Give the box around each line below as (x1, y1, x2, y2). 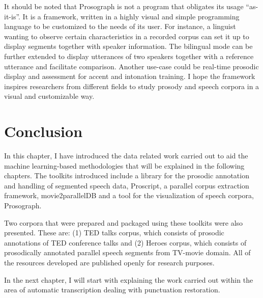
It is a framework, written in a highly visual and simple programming (22, 11, 240, 21)
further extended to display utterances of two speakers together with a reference (4, 50, 254, 61)
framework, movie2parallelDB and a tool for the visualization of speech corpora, (4, 190, 254, 201)
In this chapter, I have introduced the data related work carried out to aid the (4, 150, 248, 161)
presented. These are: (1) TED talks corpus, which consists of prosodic (4, 227, 224, 238)
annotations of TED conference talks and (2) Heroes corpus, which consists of (4, 237, 247, 248)
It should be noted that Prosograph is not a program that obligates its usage (4, 1, 244, 11)
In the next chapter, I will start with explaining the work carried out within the (4, 274, 253, 285)
